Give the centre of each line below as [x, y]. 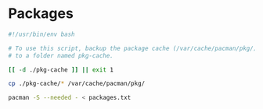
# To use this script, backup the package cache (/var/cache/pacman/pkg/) [133, 48]
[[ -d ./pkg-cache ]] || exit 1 [61, 70]
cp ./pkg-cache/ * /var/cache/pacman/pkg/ [77, 84]
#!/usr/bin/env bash [42, 34]
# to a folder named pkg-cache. [61, 55]
